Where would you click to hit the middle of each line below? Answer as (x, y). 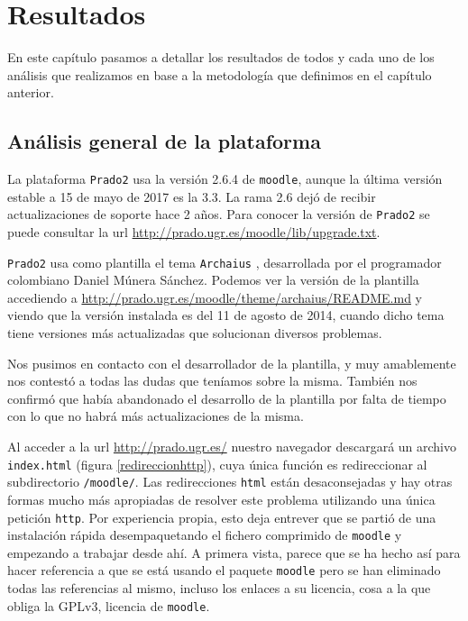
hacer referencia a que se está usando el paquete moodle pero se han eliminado (224, 570)
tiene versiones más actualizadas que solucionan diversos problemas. (195, 333)
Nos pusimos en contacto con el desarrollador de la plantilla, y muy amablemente (232, 363)
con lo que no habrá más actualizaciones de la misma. (156, 416)
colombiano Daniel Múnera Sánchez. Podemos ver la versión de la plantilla (213, 280)
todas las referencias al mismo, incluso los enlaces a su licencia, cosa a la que (219, 588)
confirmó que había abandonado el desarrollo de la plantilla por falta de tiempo (227, 398)
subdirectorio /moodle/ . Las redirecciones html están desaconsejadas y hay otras (230, 482)
